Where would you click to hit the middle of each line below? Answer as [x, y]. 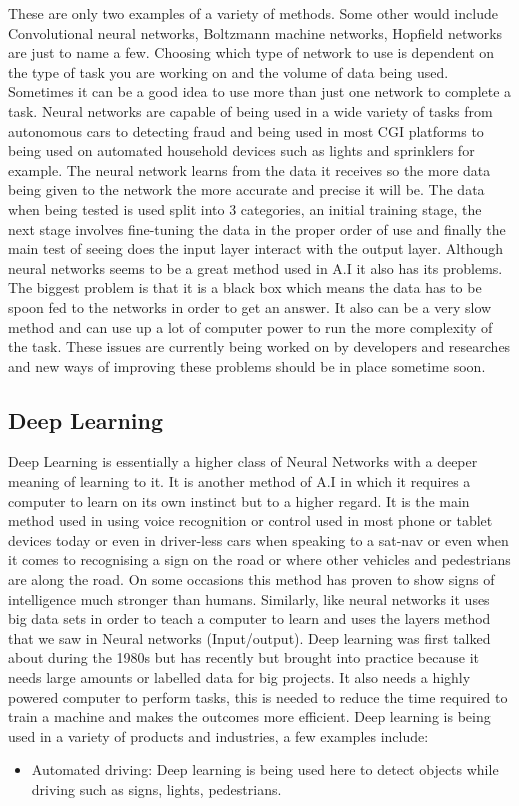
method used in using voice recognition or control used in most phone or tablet [250, 520]
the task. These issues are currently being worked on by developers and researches [259, 346]
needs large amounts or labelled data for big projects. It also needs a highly [239, 677]
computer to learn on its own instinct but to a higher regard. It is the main [239, 500]
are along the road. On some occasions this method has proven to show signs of [251, 579]
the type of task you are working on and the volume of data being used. [228, 71]
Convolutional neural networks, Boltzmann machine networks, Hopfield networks [255, 32]
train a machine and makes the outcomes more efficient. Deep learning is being [249, 716]
